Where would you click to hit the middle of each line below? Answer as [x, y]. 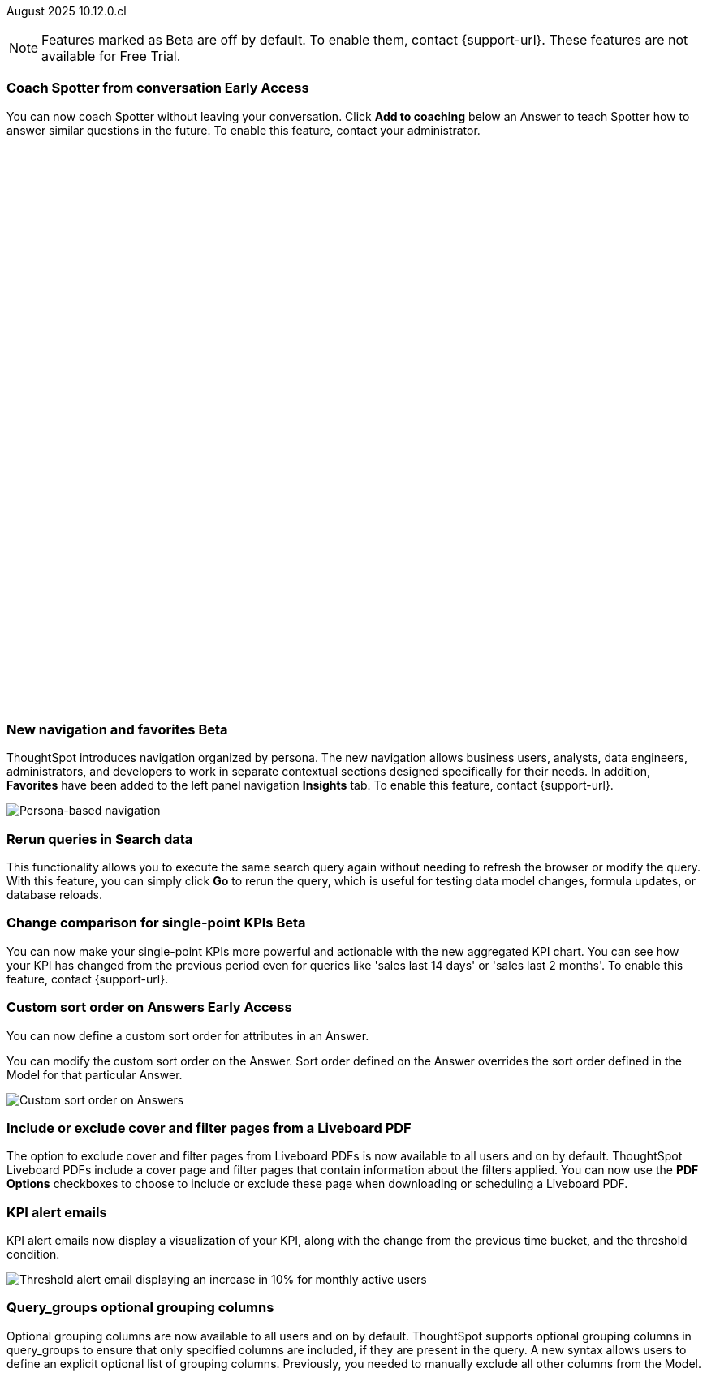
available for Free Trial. [111, 56]
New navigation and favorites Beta [117, 729]
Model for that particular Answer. [95, 1074]
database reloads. [54, 895]
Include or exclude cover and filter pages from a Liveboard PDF [209, 1127]
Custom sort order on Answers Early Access [149, 1007]
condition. [33, 1254]
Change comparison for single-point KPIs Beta [156, 923]
